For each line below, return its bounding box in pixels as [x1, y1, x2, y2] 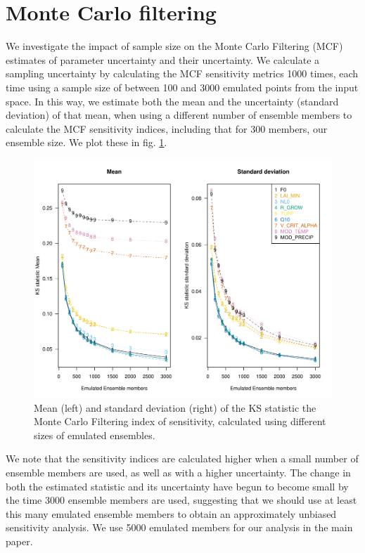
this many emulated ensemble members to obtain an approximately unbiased [6, 506, 337, 521]
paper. [6, 533, 33, 548]
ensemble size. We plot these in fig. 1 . [6, 135, 167, 150]
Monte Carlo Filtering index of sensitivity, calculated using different [34, 414, 326, 429]
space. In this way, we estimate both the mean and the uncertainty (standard [6, 93, 339, 108]
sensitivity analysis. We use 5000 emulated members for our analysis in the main [6, 520, 353, 535]
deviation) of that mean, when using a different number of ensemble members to [6, 108, 352, 122]
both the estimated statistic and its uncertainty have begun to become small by [6, 479, 349, 493]
